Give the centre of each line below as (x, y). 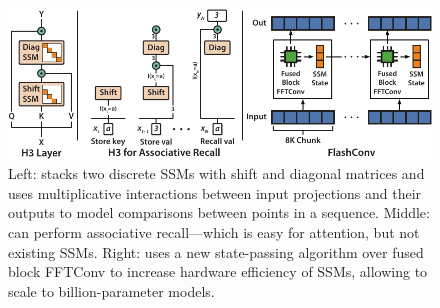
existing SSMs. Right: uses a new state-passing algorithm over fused (216, 251)
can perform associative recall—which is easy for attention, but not (214, 231)
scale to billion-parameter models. (111, 290)
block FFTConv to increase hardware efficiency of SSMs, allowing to (218, 271)
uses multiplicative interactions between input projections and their (215, 192)
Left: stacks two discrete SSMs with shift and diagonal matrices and (216, 173)
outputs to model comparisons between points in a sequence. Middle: (219, 212)
